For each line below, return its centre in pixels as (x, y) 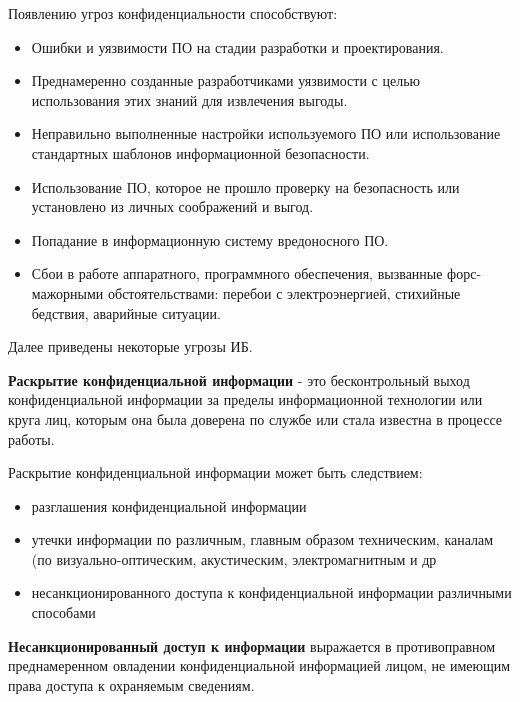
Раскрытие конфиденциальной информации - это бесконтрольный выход (239, 379)
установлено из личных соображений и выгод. (172, 206)
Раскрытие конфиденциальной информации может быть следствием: (215, 472)
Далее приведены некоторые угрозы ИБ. (130, 346)
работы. (31, 438)
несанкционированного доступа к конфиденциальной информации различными (271, 592)
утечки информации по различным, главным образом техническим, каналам (262, 539)
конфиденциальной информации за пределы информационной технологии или (245, 399)
